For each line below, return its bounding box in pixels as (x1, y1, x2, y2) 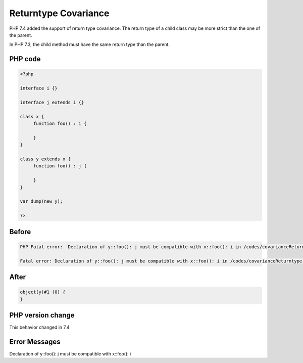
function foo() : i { (33, 121, 87, 126)
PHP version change (9, 311, 75, 320)
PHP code (9, 55, 41, 63)
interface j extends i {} (20, 99, 84, 105)
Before (9, 228, 31, 236)
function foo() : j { (33, 163, 87, 169)
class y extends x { (20, 156, 71, 162)
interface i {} (20, 85, 58, 91)
